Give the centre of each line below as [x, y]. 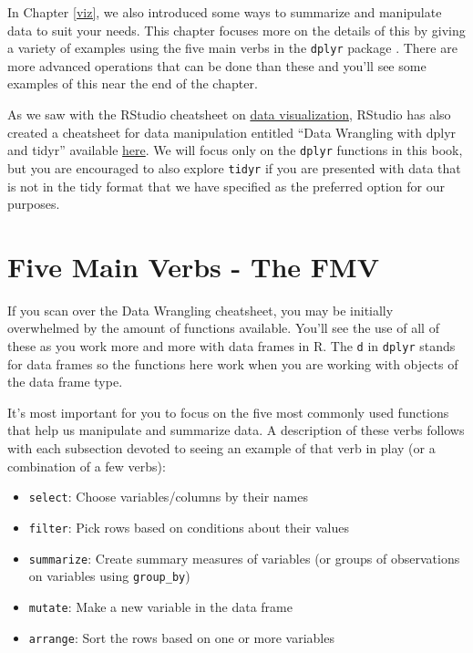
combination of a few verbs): [87, 466]
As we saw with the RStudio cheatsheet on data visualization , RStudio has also [229, 114]
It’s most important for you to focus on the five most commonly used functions [228, 412]
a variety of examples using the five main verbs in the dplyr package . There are [232, 48]
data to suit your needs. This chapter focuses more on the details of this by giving [236, 30]
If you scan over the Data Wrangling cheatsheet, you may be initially [201, 310]
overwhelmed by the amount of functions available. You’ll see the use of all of [223, 328]
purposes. [34, 204]
